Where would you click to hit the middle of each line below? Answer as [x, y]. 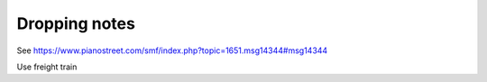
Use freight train [47, 67]
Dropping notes [76, 23]
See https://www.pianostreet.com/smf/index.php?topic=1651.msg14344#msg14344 [172, 50]
